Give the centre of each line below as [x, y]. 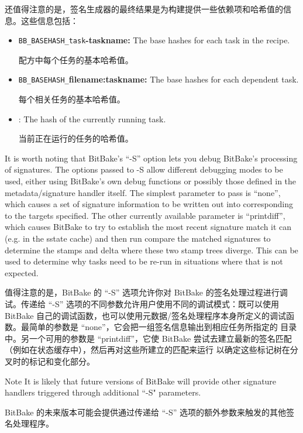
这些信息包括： [49, 20]
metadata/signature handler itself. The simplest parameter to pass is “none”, [143, 192]
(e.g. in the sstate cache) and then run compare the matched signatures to [138, 238]
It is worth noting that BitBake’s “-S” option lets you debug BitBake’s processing [151, 158]
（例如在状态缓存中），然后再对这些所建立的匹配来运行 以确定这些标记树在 [147, 350]
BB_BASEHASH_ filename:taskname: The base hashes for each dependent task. [159, 79]
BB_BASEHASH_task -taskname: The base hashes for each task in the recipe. [154, 40]
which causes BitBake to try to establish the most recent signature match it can [148, 227]
